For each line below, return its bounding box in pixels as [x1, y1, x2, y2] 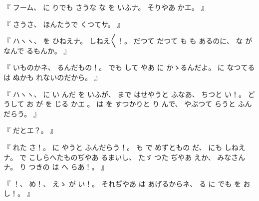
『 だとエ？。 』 [3, 125, 57, 135]
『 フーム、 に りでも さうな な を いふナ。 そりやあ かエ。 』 [3, 2, 208, 12]
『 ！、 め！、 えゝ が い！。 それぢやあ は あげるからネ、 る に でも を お [3, 178, 251, 188]
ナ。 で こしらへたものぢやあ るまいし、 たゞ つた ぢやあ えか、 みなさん [3, 151, 246, 162]
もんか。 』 [33, 45, 71, 55]
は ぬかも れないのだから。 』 [3, 71, 101, 82]
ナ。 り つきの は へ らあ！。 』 [3, 161, 108, 172]
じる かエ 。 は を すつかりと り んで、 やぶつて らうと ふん [54, 98, 252, 109]
